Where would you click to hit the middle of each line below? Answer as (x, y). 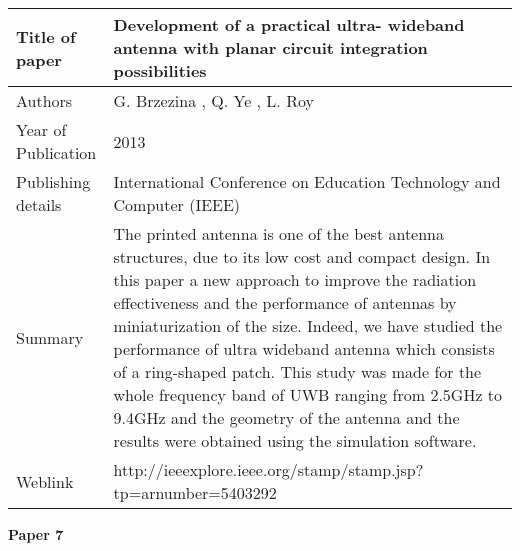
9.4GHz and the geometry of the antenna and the (286, 417)
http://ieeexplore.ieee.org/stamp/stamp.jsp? (268, 469)
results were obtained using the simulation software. (295, 440)
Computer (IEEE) (177, 204)
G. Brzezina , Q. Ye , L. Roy (213, 100)
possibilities (160, 70)
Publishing (53, 181)
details (39, 204)
